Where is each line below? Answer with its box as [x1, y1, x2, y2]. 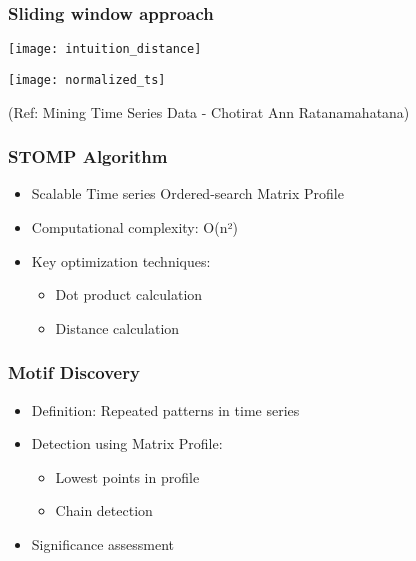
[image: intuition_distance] [8, 42, 202, 57]
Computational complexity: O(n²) [31, 216, 238, 237]
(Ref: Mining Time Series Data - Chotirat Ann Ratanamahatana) [8, 101, 410, 122]
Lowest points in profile [55, 466, 200, 487]
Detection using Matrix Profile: [31, 433, 223, 454]
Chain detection [55, 500, 153, 521]
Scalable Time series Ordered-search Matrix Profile [31, 183, 344, 204]
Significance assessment [31, 533, 175, 554]
